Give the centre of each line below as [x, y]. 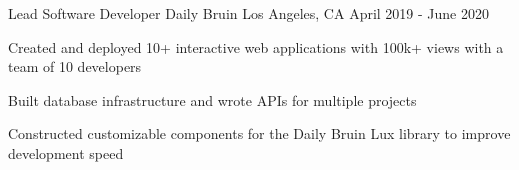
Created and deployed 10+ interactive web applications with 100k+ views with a [256, 46]
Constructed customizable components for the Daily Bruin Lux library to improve [259, 133]
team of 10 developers [75, 66]
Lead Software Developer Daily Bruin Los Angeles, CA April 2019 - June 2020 [249, 13]
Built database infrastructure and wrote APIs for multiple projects [212, 99]
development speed [66, 152]
